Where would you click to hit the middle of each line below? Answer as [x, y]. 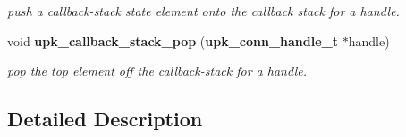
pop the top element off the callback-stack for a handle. [157, 71]
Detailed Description [105, 119]
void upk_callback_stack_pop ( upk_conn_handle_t [173, 40]
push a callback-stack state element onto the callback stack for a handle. [203, 11]
